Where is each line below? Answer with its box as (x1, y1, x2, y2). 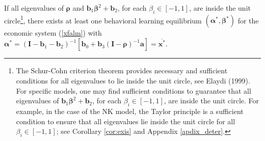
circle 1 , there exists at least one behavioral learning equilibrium (4, 13, 202, 25)
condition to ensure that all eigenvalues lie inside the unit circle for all (16, 116, 235, 126)
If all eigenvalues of (4, 3, 64, 13)
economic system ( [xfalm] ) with (4, 27, 102, 38)
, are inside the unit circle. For (164, 95, 259, 106)
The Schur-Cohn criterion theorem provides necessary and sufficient (16, 65, 228, 76)
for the (237, 15, 259, 25)
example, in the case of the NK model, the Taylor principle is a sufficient (16, 105, 244, 116)
